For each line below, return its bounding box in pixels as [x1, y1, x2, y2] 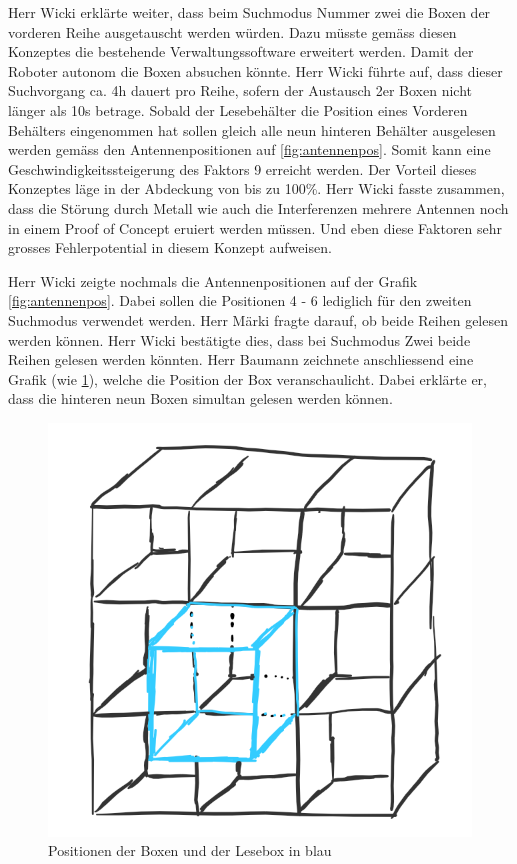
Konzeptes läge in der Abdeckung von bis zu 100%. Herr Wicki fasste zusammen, [8, 178, 505, 199]
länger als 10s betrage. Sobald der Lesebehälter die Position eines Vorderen [8, 99, 468, 120]
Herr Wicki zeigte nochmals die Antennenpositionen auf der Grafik [8, 270, 418, 291]
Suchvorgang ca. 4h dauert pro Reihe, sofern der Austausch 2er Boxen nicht [8, 80, 473, 101]
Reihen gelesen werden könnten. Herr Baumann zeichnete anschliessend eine [8, 349, 474, 370]
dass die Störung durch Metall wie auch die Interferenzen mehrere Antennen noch [8, 197, 509, 218]
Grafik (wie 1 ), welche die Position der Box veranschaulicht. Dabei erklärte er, [8, 368, 487, 389]
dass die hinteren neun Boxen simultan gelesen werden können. [8, 388, 393, 409]
